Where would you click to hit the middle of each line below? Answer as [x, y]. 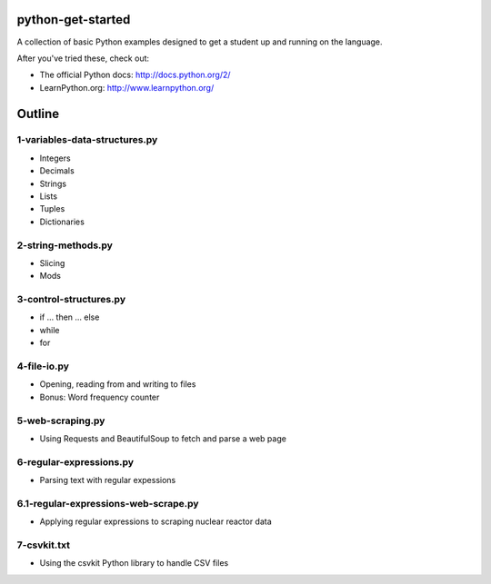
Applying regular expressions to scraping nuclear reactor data [155, 521]
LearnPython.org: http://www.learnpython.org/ [127, 87]
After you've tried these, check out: [83, 58]
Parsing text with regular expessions [108, 480]
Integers [55, 158]
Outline [38, 114]
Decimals [57, 171]
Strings [53, 183]
